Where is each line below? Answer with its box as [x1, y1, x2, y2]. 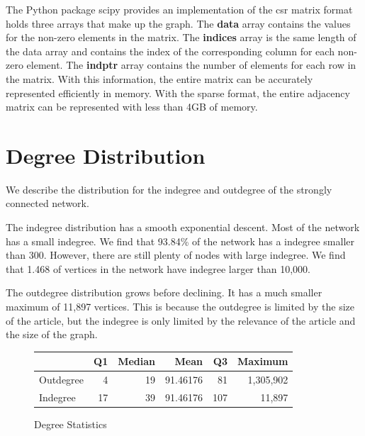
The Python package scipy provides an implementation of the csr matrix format [6, 2, 353, 16]
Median [118, 354, 156, 369]
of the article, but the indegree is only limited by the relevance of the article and [6, 313, 356, 328]
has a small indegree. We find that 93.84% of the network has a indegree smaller [6, 233, 354, 248]
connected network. [6, 196, 89, 211]
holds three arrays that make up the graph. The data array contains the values [6, 16, 351, 30]
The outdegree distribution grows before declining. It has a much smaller [6, 285, 322, 300]
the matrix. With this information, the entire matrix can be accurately [6, 71, 313, 86]
